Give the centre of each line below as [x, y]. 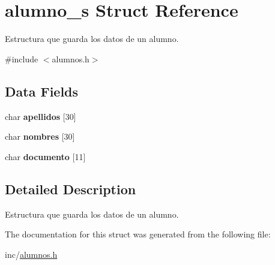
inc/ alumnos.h [31, 254]
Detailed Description [71, 189]
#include [22, 58]
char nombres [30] [40, 136]
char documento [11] [45, 156]
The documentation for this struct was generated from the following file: [138, 234]
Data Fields [42, 91]
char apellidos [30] [41, 116]
